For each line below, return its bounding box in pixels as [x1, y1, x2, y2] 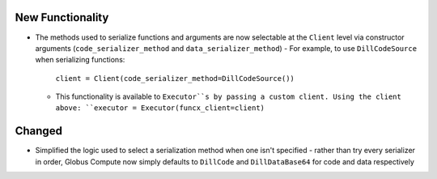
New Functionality [15, 11, 109, 24]
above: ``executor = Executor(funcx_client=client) [55, 104, 265, 113]
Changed [15, 124, 62, 138]
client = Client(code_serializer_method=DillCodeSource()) [55, 74, 295, 83]
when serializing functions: [35, 55, 125, 65]
